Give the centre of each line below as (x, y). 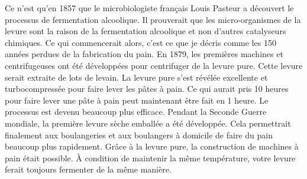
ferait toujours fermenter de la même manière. (88, 169)
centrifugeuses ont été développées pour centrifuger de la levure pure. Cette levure (154, 65)
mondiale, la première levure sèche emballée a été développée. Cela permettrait (148, 123)
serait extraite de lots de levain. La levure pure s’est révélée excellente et (136, 77)
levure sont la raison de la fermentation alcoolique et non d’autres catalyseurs (146, 31)
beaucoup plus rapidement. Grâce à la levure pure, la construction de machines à (152, 146)
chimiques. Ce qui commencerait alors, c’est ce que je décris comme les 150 (140, 42)
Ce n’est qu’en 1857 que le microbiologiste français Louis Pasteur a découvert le (149, 8)
